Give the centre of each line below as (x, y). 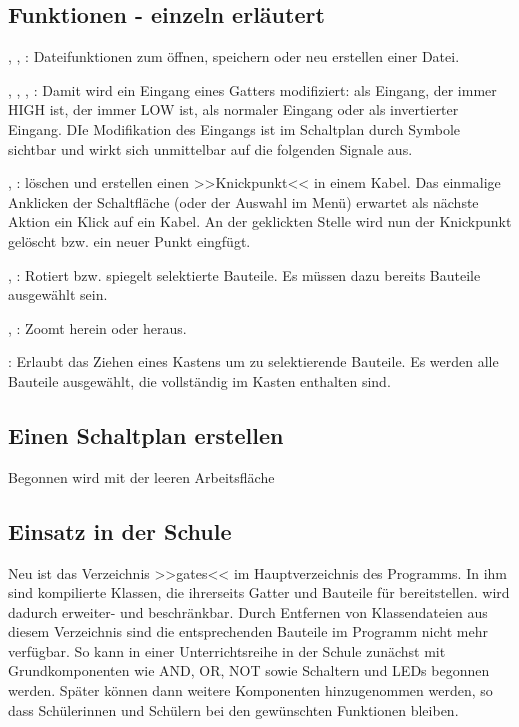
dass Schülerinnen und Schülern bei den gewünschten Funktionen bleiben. (233, 709)
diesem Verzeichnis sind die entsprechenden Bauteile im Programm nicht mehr (248, 631)
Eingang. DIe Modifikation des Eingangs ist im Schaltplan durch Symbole (234, 128)
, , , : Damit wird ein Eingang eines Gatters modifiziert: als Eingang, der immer (252, 89)
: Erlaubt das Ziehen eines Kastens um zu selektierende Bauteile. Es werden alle (253, 361)
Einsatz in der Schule (120, 530)
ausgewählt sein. (58, 294)
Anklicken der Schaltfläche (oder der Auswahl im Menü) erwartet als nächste (243, 201)
